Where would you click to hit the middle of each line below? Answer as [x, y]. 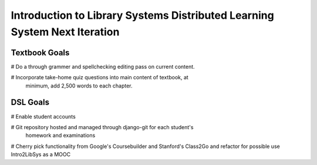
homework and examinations [60, 136]
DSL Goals [30, 102]
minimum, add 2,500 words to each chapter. [79, 86]
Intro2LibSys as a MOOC [41, 154]
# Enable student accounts [43, 116]
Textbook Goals [40, 53]
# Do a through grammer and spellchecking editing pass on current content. [103, 66]
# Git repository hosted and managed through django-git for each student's [102, 127]
